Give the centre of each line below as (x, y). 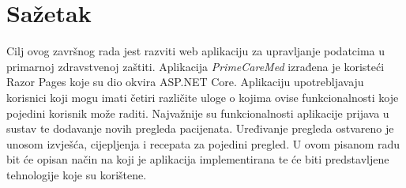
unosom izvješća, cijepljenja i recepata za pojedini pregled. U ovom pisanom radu (203, 143)
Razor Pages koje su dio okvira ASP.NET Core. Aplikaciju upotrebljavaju (185, 82)
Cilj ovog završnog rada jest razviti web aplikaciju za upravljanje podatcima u (196, 51)
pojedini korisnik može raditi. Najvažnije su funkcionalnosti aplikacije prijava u (198, 113)
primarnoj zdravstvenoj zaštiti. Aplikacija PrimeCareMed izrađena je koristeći (195, 66)
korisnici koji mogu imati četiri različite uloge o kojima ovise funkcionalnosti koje (203, 97)
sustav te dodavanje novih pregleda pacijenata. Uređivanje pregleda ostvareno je (200, 128)
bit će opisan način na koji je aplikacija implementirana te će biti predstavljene (198, 159)
